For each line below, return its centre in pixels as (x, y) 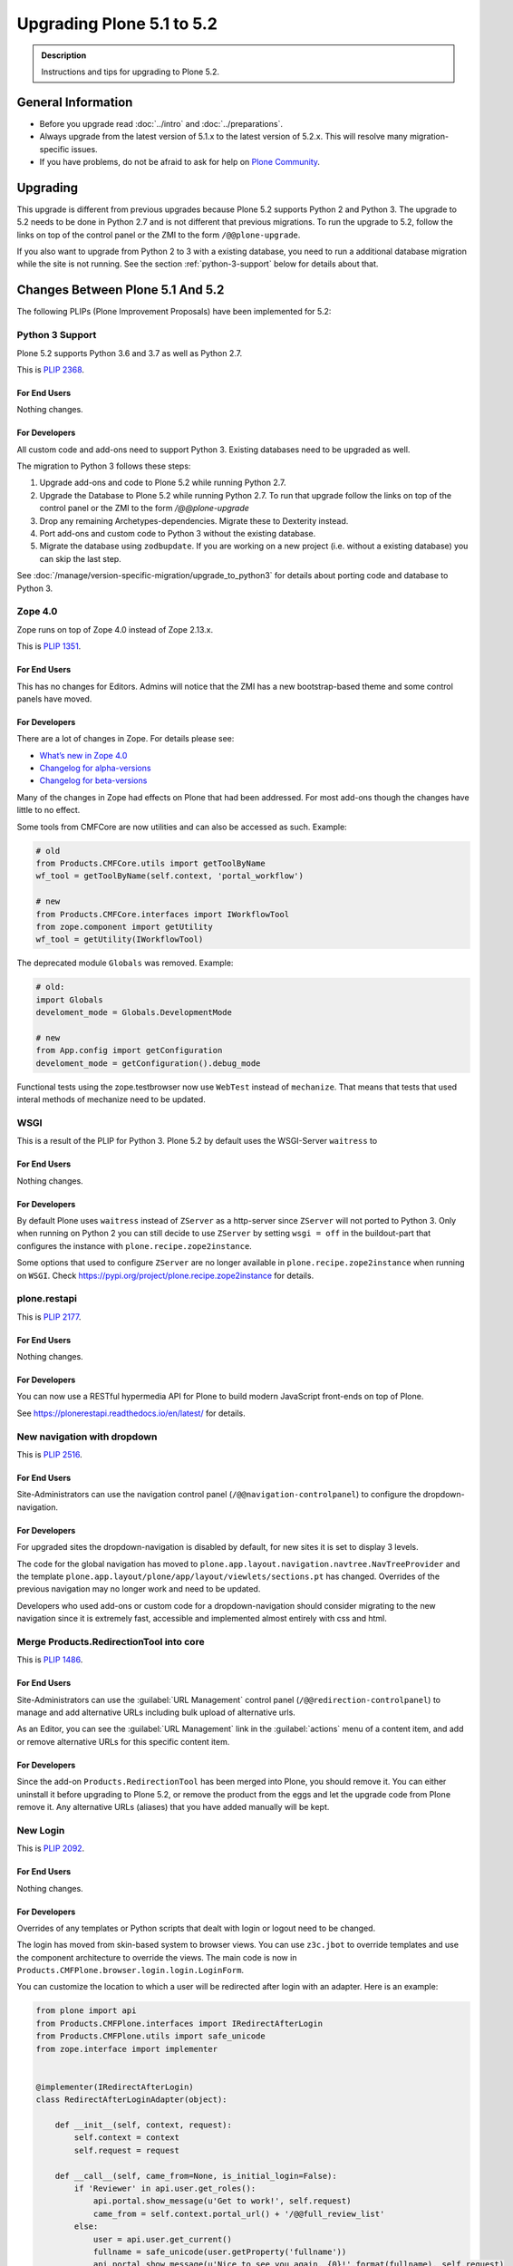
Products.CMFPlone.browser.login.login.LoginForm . (131, 1971)
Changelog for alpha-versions (95, 768)
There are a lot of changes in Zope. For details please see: (126, 739)
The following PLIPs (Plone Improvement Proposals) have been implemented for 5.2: (174, 312)
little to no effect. (48, 810)
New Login (41, 1830)
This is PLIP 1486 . (50, 1660)
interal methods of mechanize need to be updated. (111, 1099)
